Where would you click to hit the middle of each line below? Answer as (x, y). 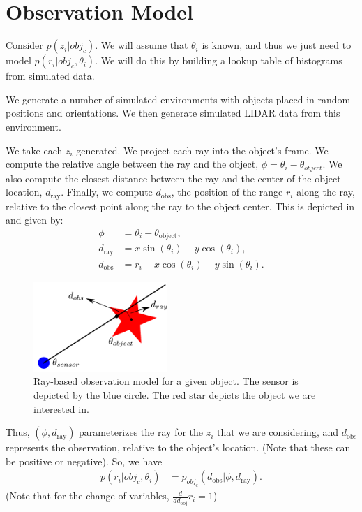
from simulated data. (50, 76)
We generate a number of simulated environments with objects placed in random (178, 99)
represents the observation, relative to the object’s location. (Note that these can (178, 447)
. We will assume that (142, 45)
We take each (34, 150)
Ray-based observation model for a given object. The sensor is (166, 381)
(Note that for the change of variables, (88, 496)
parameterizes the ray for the (141, 432)
